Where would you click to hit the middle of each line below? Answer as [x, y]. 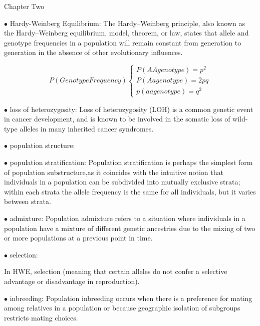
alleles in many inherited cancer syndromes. [87, 128]
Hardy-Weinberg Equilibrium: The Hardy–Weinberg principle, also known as [127, 23]
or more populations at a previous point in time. [78, 238]
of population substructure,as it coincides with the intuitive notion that [114, 172]
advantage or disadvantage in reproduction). [72, 281]
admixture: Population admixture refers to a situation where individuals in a [127, 218]
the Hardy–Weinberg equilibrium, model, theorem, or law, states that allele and [126, 33]
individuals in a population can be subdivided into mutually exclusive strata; [122, 182]
